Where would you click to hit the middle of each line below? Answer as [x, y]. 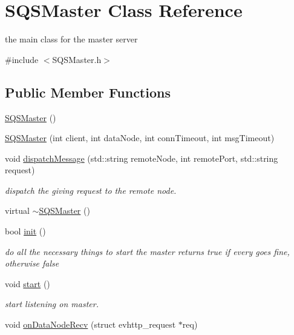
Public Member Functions [88, 92]
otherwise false [32, 263]
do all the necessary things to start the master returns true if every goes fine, [147, 251]
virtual [17, 211]
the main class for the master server [71, 39]
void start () [28, 283]
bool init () [25, 231]
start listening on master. [52, 304]
